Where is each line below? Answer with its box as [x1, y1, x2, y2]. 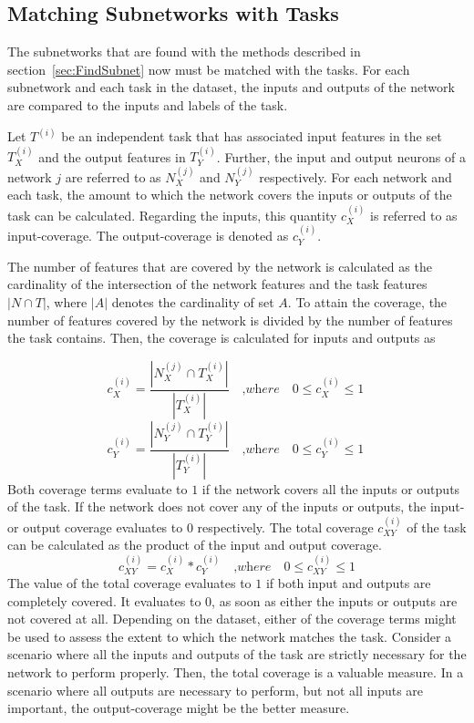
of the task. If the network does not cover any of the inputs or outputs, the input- [7, 497, 465, 516]
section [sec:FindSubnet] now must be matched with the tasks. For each [7, 59, 410, 78]
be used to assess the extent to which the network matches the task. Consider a [7, 626, 452, 646]
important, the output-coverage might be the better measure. [7, 698, 350, 718]
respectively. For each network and [259, 167, 452, 186]
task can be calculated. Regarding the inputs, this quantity [7, 205, 337, 224]
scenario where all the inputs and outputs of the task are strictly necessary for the [7, 645, 467, 664]
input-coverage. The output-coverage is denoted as [7, 226, 289, 245]
